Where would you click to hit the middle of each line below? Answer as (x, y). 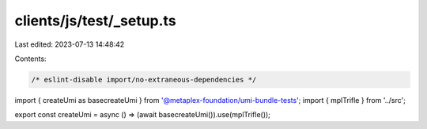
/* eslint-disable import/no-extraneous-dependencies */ (144, 80)
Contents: (30, 59)
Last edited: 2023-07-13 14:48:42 (70, 44)
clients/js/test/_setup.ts (96, 21)
